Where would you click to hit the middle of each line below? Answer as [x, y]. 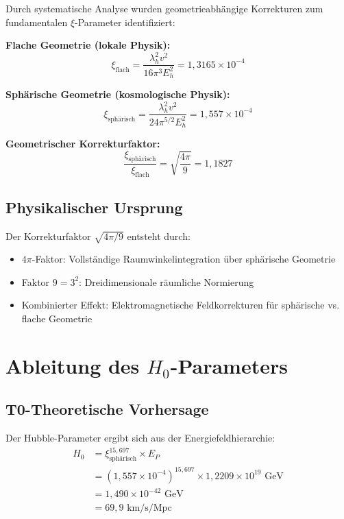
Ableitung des [73, 365]
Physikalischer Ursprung [94, 207]
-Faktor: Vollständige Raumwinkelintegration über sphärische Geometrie [184, 259]
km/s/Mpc [149, 508]
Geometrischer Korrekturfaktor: [83, 144]
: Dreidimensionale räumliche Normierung [167, 281]
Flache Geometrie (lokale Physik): [88, 45]
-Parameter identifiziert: [125, 22]
